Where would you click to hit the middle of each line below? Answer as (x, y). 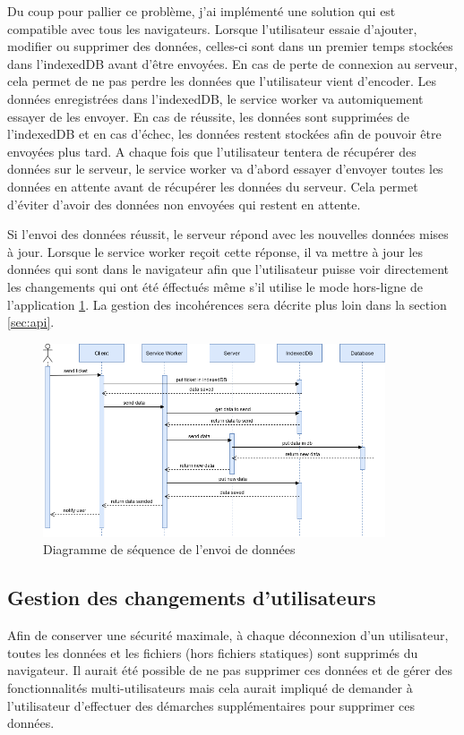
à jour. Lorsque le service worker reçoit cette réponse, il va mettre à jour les (215, 251)
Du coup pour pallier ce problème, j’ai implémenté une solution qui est (202, 11)
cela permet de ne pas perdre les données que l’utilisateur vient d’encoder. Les (222, 81)
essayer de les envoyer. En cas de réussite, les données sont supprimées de (209, 116)
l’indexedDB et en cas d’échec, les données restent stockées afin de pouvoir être (224, 134)
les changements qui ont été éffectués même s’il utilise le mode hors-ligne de (215, 286)
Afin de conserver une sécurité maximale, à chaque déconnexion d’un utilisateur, (228, 635)
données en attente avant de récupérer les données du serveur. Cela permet (213, 186)
